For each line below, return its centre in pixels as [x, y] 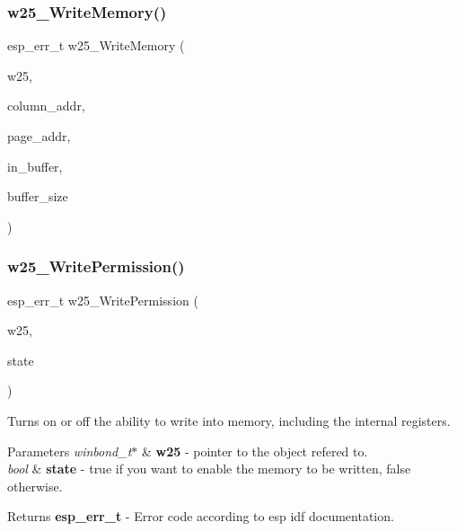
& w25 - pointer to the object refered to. [255, 451]
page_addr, [39, 136]
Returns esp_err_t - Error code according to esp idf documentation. [201, 516]
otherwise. [35, 486]
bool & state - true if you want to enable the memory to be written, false [209, 469]
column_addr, [46, 106]
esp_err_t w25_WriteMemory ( [96, 45]
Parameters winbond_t [70, 451]
